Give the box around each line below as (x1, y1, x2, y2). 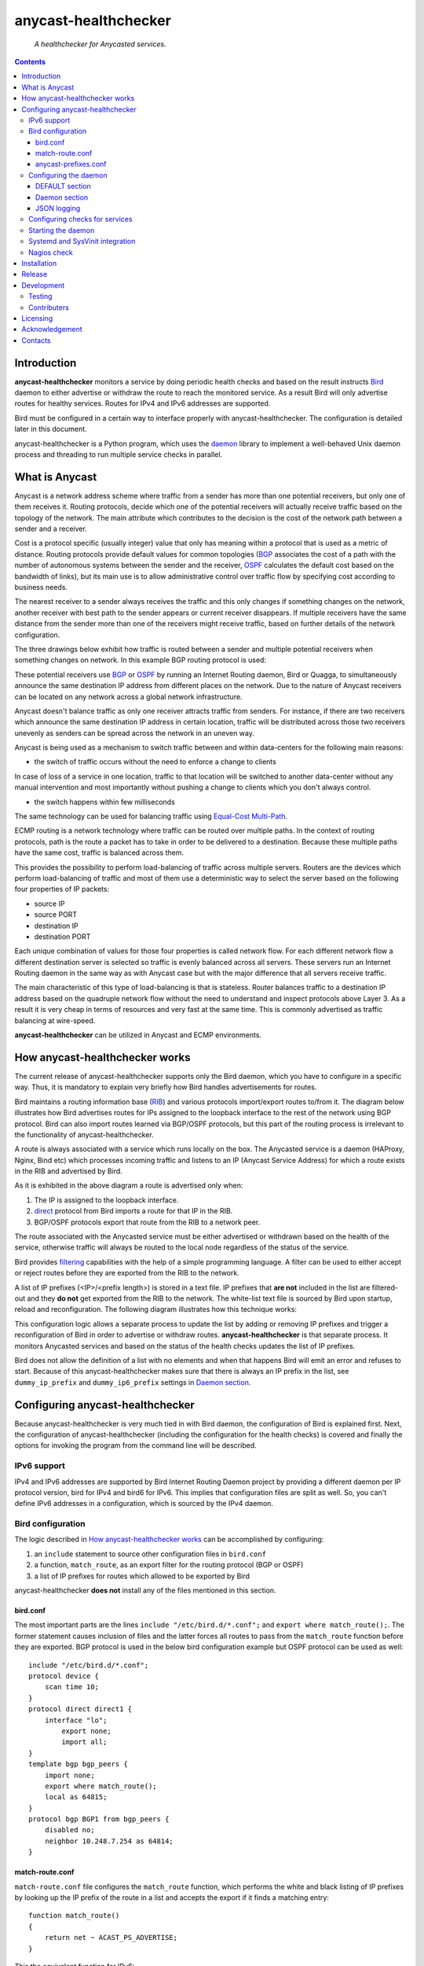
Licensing (21, 313, 53, 322)
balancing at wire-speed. (14, 1015, 96, 1025)
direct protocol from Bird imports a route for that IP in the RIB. (34, 1206, 233, 1216)
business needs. (14, 582, 68, 591)
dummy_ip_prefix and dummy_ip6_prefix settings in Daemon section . (14, 1377, 251, 1387)
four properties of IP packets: (14, 885, 110, 894)
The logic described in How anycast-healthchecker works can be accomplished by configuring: (14, 1534, 324, 1544)
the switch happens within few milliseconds (34, 797, 176, 806)
